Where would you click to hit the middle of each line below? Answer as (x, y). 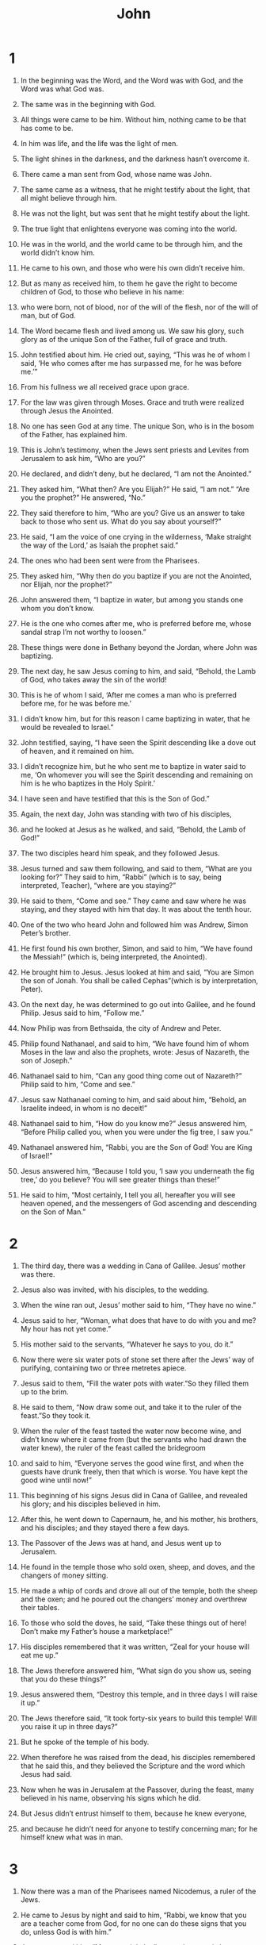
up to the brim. (44, 1391)
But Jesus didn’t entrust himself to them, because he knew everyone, (134, 1813)
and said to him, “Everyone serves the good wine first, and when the (132, 1463)
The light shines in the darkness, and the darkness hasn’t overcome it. (135, 159)
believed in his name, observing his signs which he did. (110, 1797)
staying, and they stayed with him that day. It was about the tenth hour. (136, 909)
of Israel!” (36, 1155)
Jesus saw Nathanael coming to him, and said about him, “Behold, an (133, 1099)
